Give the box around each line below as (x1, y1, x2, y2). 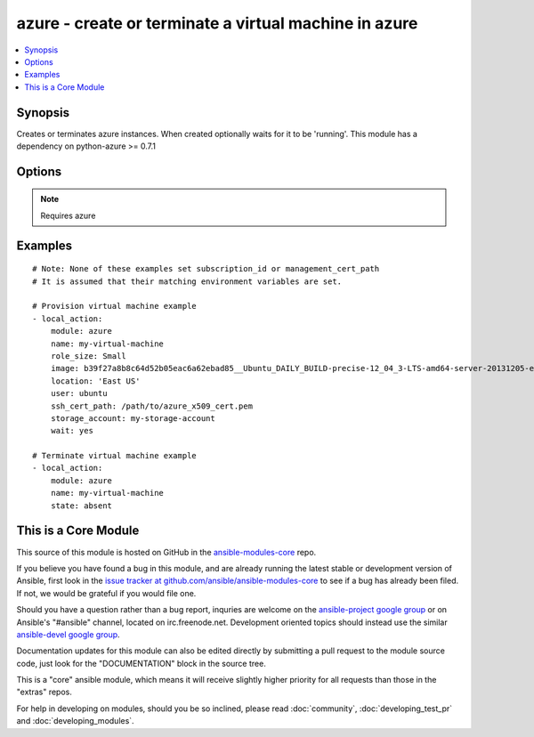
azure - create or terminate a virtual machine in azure (16, 13, 418, 33)
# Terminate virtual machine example (32, 450, 198, 461)
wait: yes (50, 425, 93, 436)
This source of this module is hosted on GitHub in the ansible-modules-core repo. (16, 547, 317, 557)
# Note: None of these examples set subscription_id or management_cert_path (32, 263, 380, 274)
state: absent (50, 500, 113, 511)
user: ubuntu (50, 388, 108, 399)
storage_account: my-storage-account (50, 413, 215, 423)
